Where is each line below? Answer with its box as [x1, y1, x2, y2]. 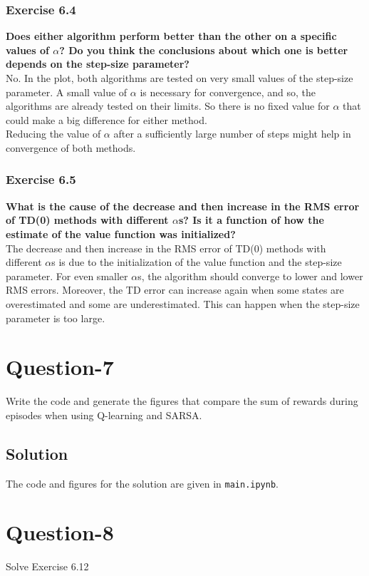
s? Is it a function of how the [178, 212, 324, 227]
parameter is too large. [6, 310, 105, 325]
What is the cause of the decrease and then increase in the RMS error [6, 198, 360, 213]
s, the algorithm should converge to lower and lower [137, 268, 363, 283]
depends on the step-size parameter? [6, 56, 189, 71]
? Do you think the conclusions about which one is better [59, 42, 348, 57]
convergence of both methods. [6, 140, 136, 155]
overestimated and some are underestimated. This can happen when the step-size [6, 296, 360, 311]
